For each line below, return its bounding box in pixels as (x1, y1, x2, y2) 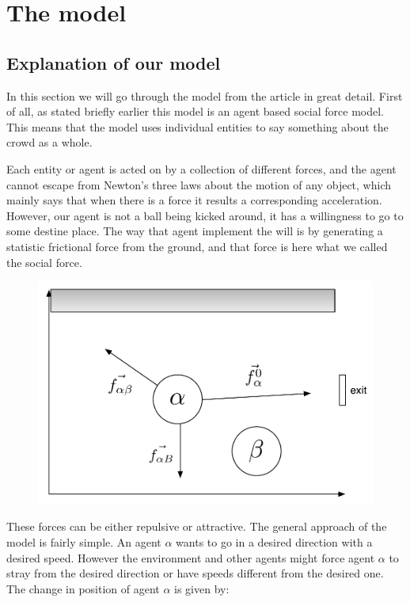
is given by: (174, 580, 230, 596)
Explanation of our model (6, 50, 221, 74)
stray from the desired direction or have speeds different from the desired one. (6, 565, 384, 581)
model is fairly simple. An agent (6, 533, 161, 550)
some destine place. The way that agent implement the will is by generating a (6, 223, 383, 239)
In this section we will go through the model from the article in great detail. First (6, 87, 403, 104)
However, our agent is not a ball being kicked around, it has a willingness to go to (6, 207, 404, 223)
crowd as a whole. (6, 134, 93, 150)
